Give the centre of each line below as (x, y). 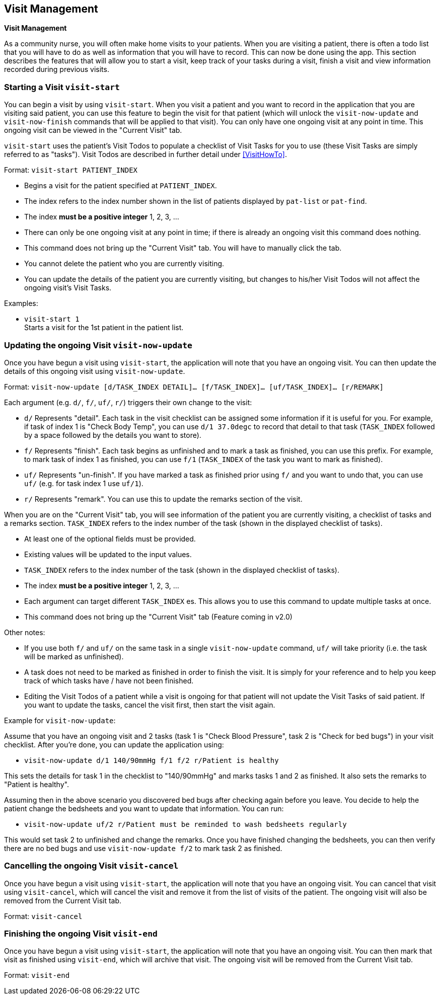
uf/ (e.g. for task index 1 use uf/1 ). (84, 483)
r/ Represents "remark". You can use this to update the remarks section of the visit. (163, 499)
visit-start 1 (52, 319)
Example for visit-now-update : (60, 720)
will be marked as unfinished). (74, 656)
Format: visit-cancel (43, 916)
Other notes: (25, 632)
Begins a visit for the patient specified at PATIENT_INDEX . (121, 186)
